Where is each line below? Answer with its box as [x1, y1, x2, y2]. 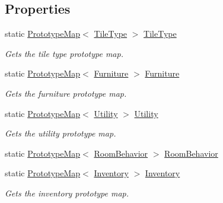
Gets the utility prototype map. [5, 127, 116, 139]
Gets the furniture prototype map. [5, 87, 127, 99]
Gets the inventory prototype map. [5, 186, 129, 199]
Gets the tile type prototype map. [5, 47, 123, 59]
